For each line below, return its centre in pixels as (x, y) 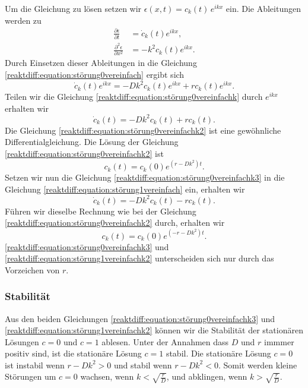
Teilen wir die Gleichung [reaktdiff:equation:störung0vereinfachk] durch (134, 97)
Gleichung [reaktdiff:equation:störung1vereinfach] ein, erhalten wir (125, 189)
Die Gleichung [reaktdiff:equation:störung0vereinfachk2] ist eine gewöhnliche (143, 130)
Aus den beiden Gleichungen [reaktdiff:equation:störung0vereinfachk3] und (140, 318)
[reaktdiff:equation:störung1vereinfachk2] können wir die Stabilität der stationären (154, 330)
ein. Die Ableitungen (263, 8)
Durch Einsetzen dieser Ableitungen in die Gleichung (101, 63)
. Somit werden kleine (258, 365)
